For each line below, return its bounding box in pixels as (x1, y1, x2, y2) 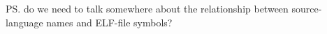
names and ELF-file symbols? (46, 15, 173, 29)
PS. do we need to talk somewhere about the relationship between (6, 1, 289, 15)
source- (291, 1, 322, 15)
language (6, 15, 43, 29)
